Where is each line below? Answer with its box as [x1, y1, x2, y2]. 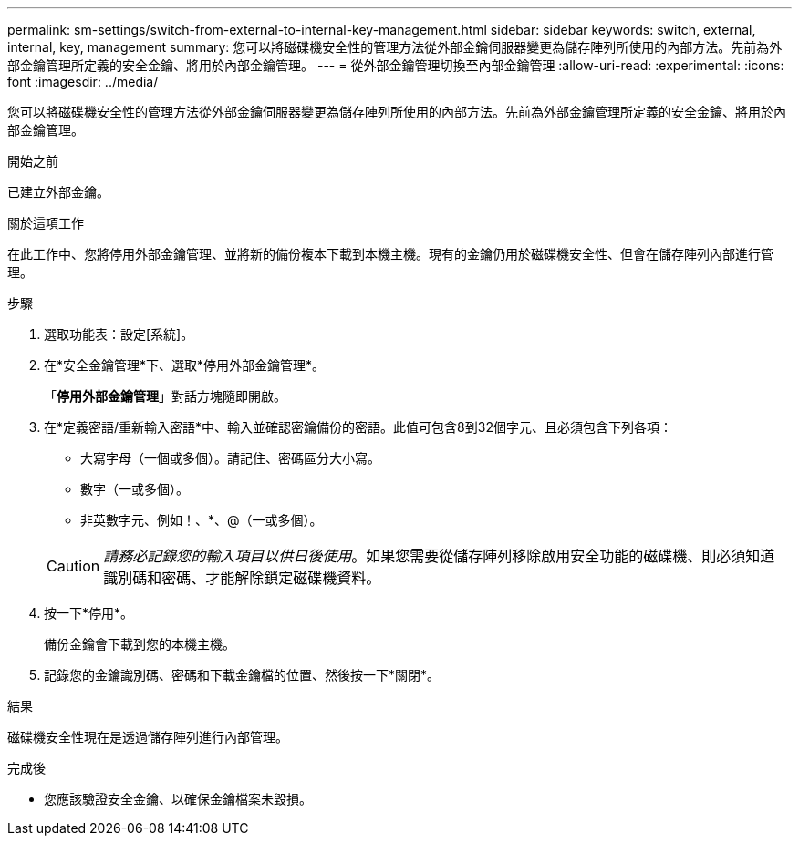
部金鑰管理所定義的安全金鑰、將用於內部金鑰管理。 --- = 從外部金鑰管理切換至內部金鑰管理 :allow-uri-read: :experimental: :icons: [7, 57, 784, 73]
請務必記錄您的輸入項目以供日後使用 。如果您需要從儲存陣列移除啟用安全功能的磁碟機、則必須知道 [103, 547, 775, 565]
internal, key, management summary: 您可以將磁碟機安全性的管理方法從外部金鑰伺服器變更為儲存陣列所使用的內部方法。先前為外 [7, 39, 783, 55]
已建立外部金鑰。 [7, 184, 109, 200]
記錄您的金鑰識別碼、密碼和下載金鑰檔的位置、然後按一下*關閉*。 [44, 667, 441, 683]
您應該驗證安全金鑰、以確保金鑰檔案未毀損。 [44, 791, 312, 807]
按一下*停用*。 [44, 605, 134, 621]
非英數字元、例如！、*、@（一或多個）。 [80, 512, 323, 528]
